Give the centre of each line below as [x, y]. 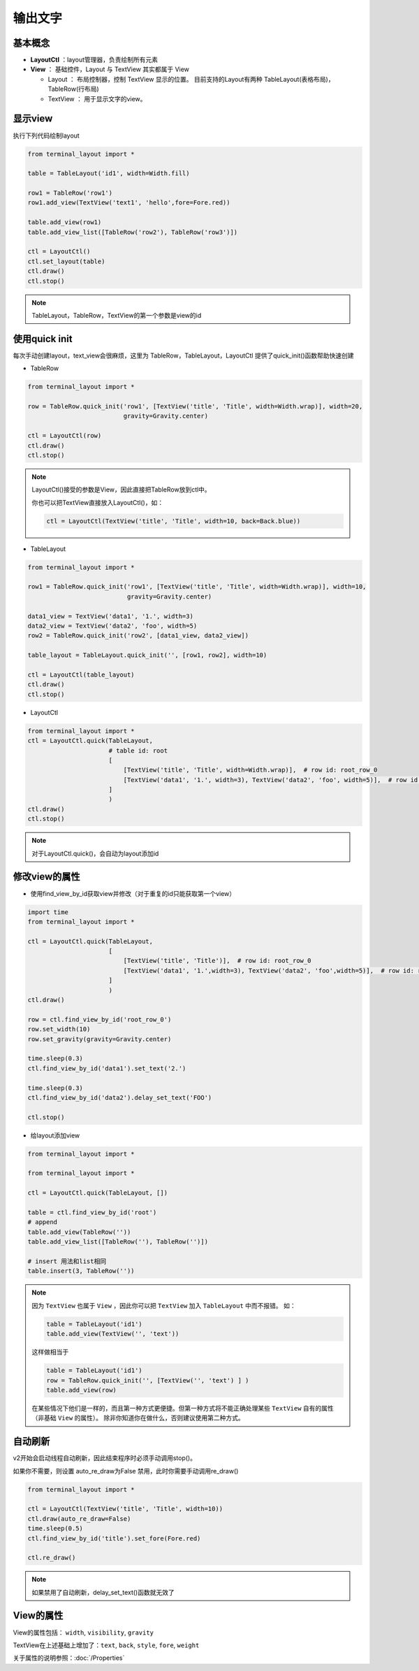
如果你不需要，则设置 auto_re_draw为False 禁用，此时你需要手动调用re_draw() [126, 1471]
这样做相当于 [50, 1352]
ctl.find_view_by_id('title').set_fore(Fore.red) [114, 1538]
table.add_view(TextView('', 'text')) [113, 1334]
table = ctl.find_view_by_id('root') [92, 1213]
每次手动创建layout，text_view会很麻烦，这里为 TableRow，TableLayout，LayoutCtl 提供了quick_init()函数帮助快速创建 [183, 355]
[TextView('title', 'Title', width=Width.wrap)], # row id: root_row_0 [250, 770]
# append [43, 1222]
